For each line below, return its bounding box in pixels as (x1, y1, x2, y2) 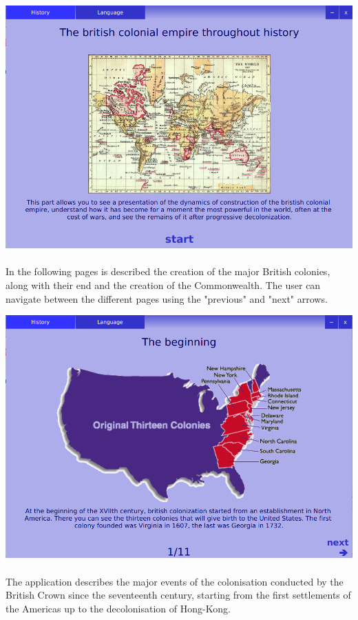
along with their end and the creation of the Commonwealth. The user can (6, 278, 321, 292)
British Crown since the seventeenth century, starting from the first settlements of (6, 588, 351, 602)
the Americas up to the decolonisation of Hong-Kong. (6, 601, 231, 615)
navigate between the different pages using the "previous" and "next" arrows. (6, 291, 328, 306)
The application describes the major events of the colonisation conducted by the (6, 574, 344, 588)
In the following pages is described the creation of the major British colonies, (6, 264, 330, 279)
